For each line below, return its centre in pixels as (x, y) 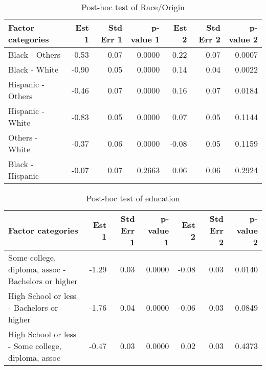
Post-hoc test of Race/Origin (133, 7)
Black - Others (35, 54)
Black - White (33, 69)
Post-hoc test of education (133, 198)
